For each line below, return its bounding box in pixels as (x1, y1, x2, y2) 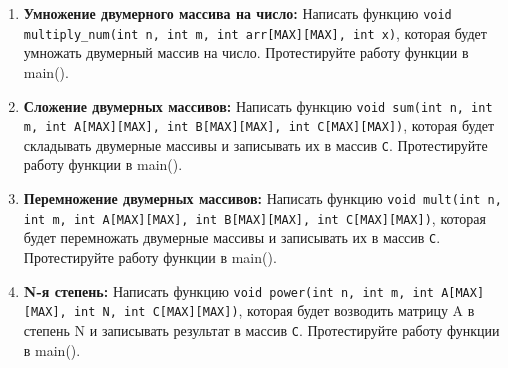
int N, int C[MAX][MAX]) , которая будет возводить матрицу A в (73, 300, 475, 321)
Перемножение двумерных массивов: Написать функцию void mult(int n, (23, 188, 502, 209)
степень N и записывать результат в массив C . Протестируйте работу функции (23, 319, 500, 340)
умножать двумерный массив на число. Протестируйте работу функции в (23, 42, 469, 63)
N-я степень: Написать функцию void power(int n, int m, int (23, 280, 434, 301)
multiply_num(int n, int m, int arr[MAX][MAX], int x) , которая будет (23, 22, 487, 43)
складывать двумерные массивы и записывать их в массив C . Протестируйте (23, 134, 488, 155)
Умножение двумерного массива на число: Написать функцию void (23, 3, 452, 23)
